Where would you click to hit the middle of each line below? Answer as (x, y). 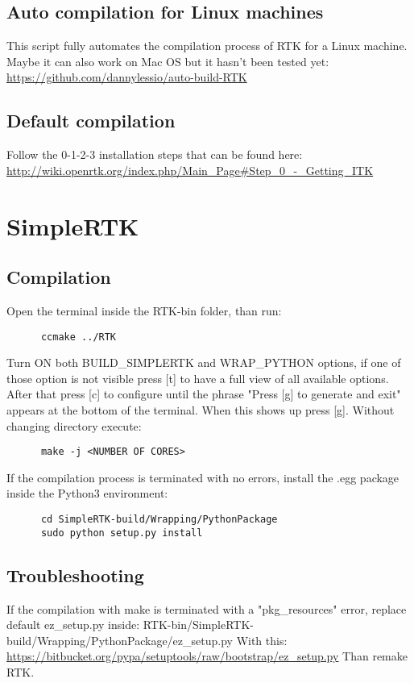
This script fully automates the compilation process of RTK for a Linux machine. (207, 46)
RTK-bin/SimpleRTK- (199, 625)
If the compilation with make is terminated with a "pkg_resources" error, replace (207, 608)
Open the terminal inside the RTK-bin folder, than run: (144, 310)
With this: (262, 640)
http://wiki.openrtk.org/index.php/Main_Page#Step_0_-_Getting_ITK (190, 170)
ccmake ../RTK (79, 337)
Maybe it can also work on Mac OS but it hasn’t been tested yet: (168, 61)
